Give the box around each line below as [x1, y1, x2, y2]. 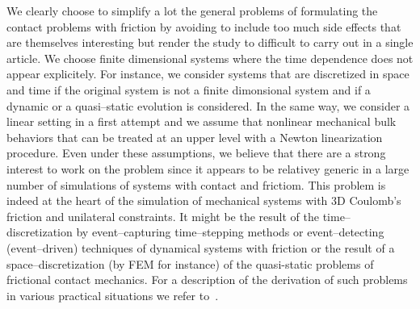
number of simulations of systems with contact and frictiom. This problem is [6, 176, 386, 193]
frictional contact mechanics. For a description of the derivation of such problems [6, 271, 408, 288]
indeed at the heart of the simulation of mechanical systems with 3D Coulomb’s [6, 192, 401, 209]
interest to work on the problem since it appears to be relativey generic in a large [6, 160, 409, 177]
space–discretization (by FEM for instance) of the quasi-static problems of [6, 255, 374, 272]
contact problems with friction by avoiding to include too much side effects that [6, 18, 401, 35]
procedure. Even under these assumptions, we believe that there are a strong [6, 144, 386, 161]
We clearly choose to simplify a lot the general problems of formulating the [6, 2, 378, 19]
